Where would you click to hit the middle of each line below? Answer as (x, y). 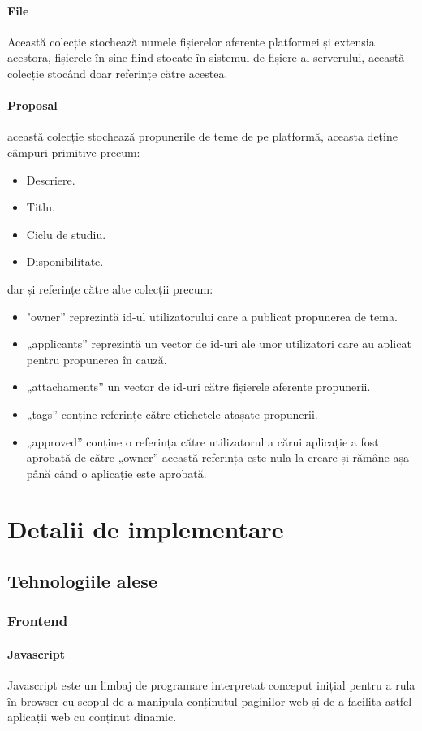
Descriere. (51, 179)
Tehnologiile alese (82, 581)
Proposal (32, 105)
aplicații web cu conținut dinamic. (92, 717)
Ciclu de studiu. (66, 234)
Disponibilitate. (65, 261)
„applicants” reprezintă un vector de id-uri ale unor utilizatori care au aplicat (219, 344)
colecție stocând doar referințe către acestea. (118, 73)
